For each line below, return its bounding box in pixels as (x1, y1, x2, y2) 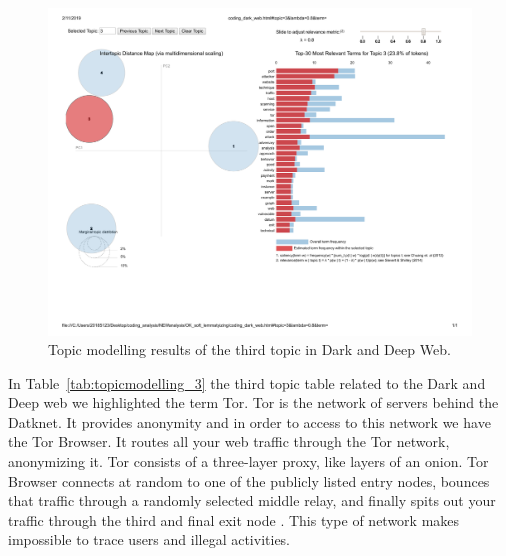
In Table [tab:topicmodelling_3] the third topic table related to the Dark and (8, 372, 486, 393)
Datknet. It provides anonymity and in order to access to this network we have (8, 411, 491, 432)
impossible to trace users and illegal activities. (8, 529, 291, 550)
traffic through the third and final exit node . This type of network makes (8, 509, 460, 530)
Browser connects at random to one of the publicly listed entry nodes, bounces (8, 470, 490, 491)
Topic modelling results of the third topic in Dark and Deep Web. (48, 339, 451, 360)
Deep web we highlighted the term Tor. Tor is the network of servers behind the (8, 392, 499, 413)
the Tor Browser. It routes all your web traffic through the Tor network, (8, 431, 450, 452)
